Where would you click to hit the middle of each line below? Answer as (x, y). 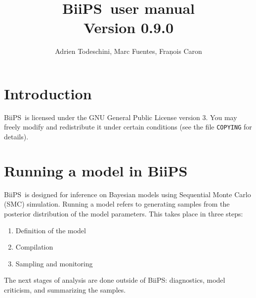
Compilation (34, 247)
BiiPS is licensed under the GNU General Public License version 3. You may (121, 117)
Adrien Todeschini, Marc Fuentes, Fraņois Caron (128, 51)
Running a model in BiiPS (96, 170)
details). (16, 137)
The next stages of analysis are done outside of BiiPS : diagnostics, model (115, 280)
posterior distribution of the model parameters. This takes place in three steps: (124, 213)
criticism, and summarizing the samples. (65, 289)
